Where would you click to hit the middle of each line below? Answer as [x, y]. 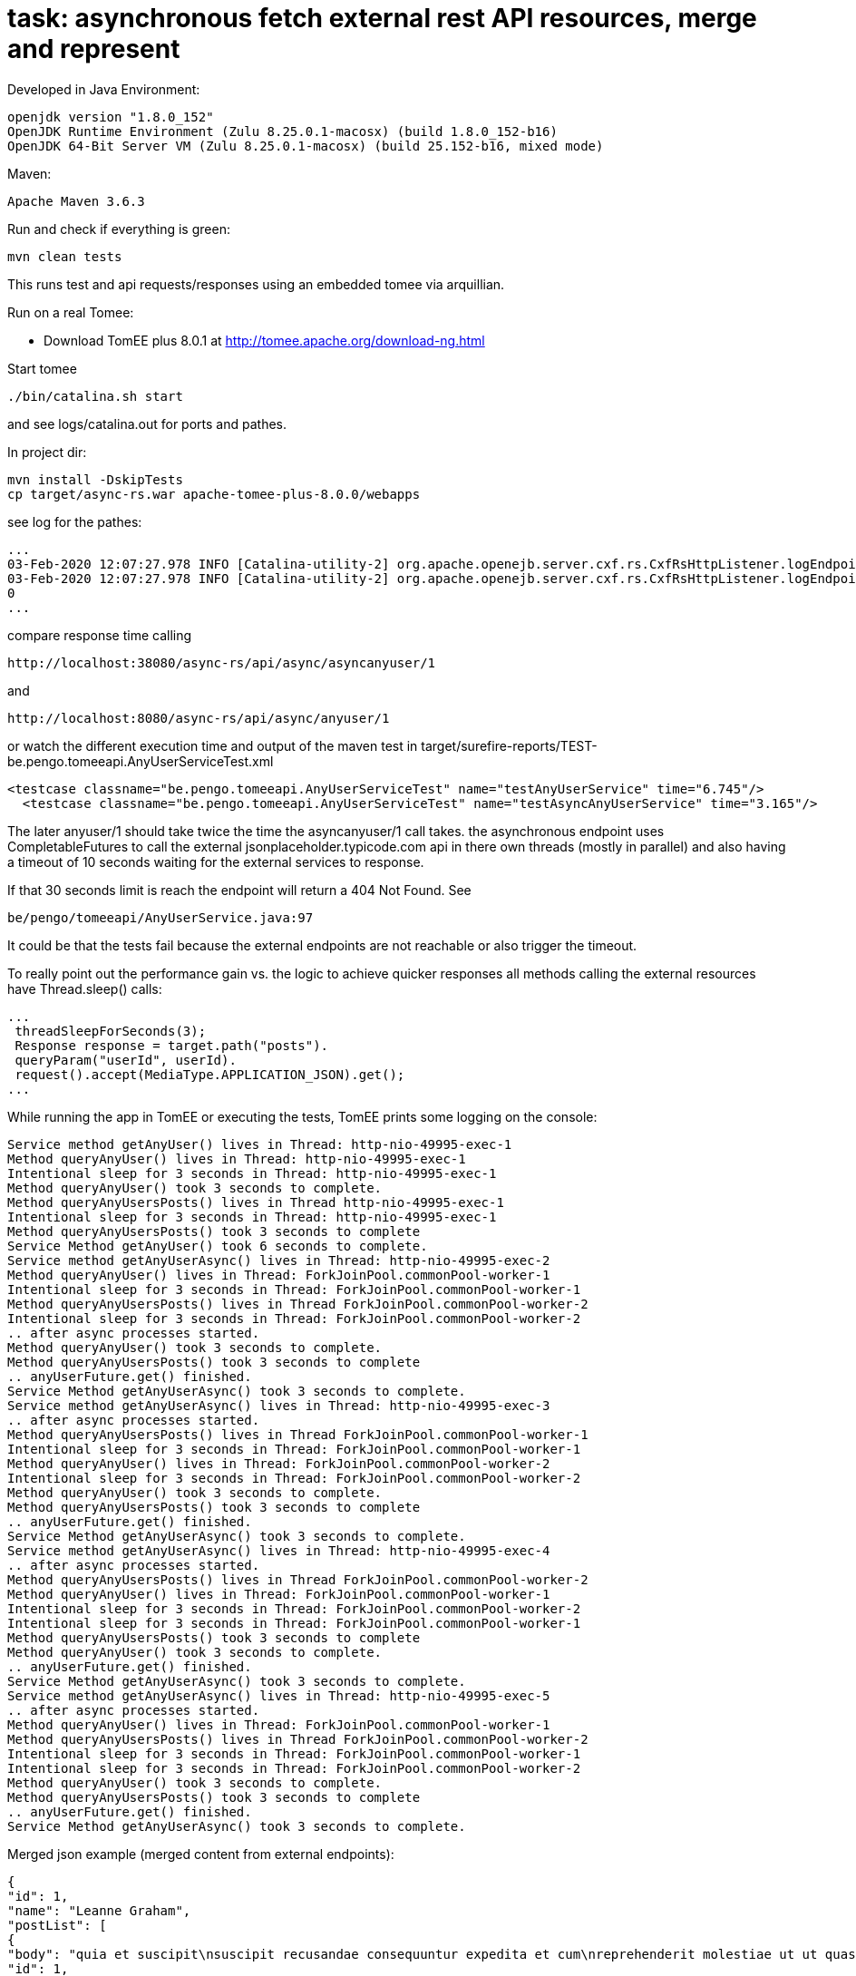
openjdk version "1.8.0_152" [111, 117]
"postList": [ [57, 1925]
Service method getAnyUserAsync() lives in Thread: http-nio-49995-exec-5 [279, 1695]
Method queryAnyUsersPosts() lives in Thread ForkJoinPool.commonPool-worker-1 [298, 1434]
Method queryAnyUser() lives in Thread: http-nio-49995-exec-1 [237, 1158]
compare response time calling [100, 635]
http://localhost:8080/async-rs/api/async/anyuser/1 [199, 718]
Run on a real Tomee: [71, 312]
